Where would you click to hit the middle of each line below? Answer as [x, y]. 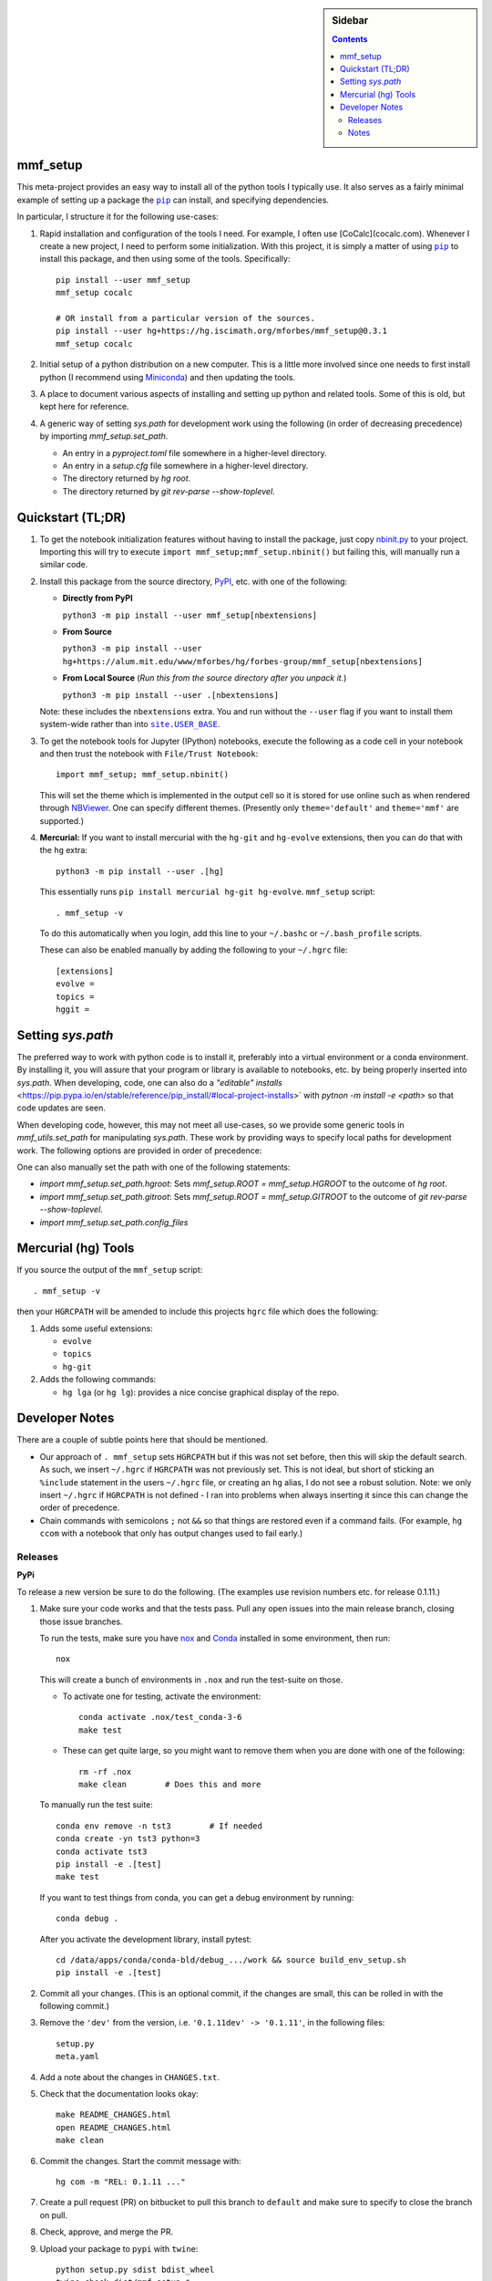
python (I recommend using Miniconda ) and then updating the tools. [168, 377]
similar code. [64, 565]
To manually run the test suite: [97, 1805]
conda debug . [87, 1919]
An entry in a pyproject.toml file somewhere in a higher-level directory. [195, 453]
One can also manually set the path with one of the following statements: [154, 1167]
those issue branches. [81, 1621]
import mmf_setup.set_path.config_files [114, 1222]
